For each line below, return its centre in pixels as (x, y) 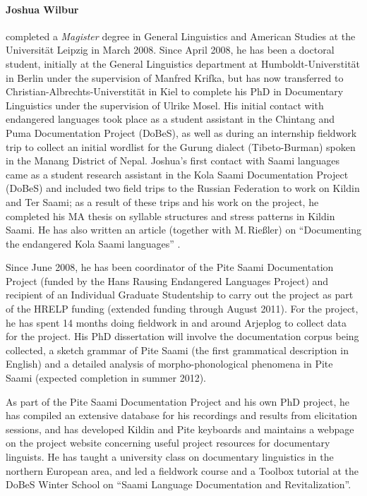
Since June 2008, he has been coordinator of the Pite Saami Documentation (170, 267)
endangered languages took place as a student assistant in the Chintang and (170, 119)
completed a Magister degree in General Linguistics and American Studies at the (181, 36)
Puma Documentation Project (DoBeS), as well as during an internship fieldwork (181, 132)
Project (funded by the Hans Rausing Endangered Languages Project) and (167, 280)
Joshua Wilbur (42, 9)
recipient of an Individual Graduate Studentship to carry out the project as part (180, 295)
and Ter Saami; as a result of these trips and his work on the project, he (162, 201)
